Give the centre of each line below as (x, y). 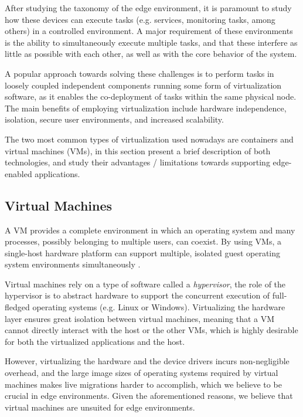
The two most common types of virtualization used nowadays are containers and (149, 139)
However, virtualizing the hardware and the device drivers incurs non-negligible (147, 361)
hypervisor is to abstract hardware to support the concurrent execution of (137, 295)
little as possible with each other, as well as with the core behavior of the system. (151, 54)
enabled (18, 173)
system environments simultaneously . (73, 264)
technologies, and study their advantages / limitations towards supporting (137, 162)
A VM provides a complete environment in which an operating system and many (150, 230)
